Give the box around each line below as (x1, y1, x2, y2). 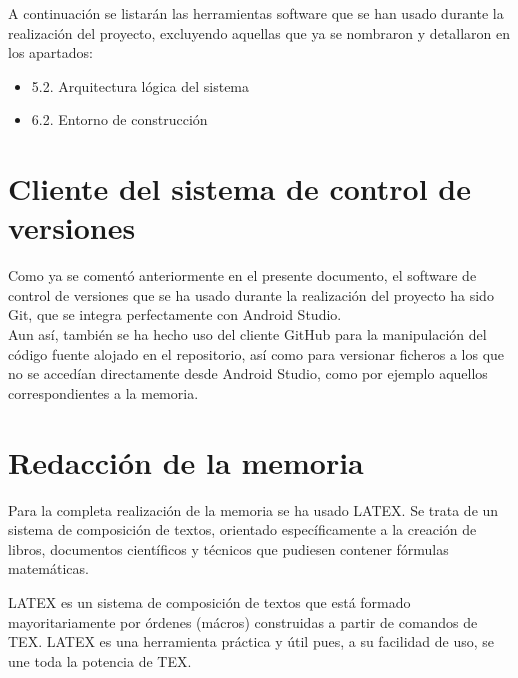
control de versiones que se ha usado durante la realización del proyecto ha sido (8, 284, 494, 305)
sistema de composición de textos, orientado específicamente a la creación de (8, 519, 477, 540)
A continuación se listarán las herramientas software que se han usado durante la (8, 3, 504, 23)
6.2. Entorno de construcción (31, 109, 208, 130)
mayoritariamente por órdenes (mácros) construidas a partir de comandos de (8, 611, 478, 632)
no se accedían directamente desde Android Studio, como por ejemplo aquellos (8, 363, 488, 384)
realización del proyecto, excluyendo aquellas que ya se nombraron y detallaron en (8, 22, 511, 43)
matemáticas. (8, 558, 89, 579)
